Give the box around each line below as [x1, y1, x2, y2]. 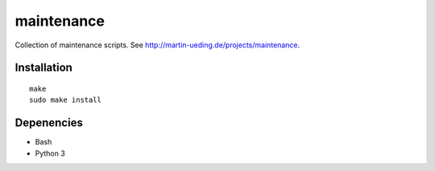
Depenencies [14, 116, 84, 130]
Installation [14, 61, 72, 75]
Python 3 [35, 149, 66, 158]
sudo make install [29, 96, 102, 104]
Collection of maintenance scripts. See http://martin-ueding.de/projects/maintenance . [14, 40, 300, 50]
